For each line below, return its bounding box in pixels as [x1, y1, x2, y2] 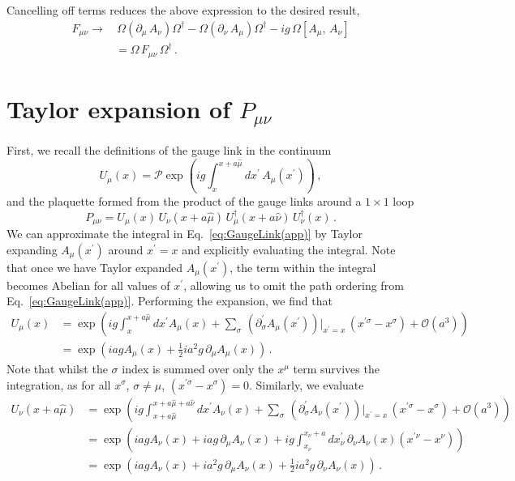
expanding [6, 240, 58, 258]
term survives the [293, 360, 380, 377]
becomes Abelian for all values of [6, 276, 170, 293]
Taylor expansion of [6, 92, 230, 125]
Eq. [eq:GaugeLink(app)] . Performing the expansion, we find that [6, 292, 333, 309]
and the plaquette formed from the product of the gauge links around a [6, 193, 362, 210]
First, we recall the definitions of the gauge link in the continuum [6, 142, 332, 159]
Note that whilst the [6, 360, 108, 377]
